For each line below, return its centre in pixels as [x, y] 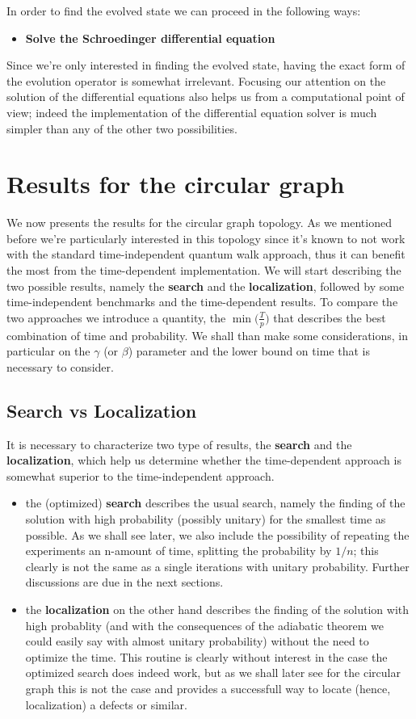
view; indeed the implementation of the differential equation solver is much [192, 112]
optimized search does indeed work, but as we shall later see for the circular [213, 673]
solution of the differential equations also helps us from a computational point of [206, 97]
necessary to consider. [60, 366]
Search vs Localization [102, 410]
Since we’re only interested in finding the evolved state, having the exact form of [206, 65]
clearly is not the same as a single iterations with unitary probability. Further [217, 566]
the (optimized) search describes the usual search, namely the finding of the [215, 503]
